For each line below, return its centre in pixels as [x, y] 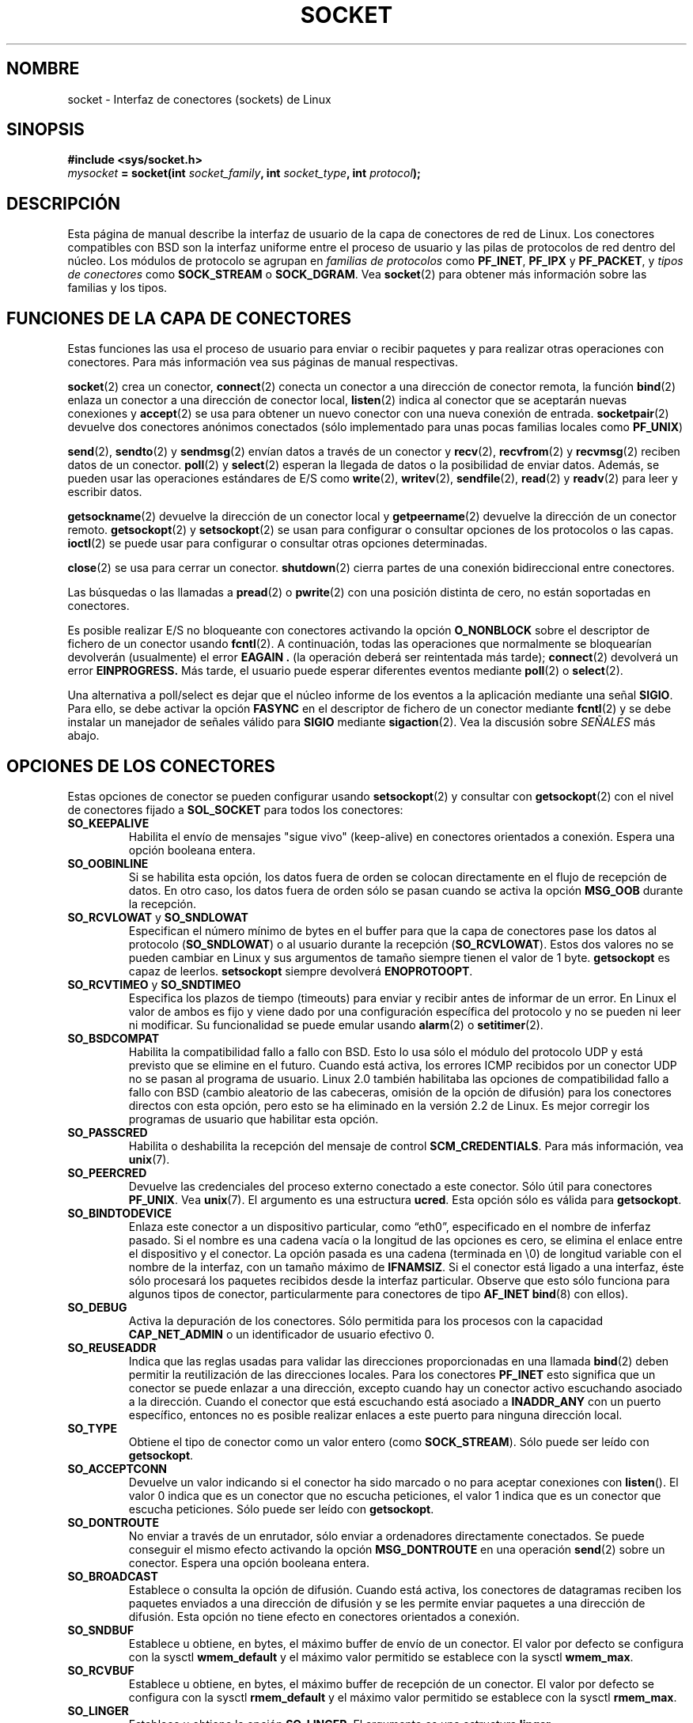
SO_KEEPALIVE [108, 823]
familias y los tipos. [117, 288]
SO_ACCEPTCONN [117, 1468]
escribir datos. [105, 492]
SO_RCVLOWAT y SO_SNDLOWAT [158, 917]
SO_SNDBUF [101, 1630]
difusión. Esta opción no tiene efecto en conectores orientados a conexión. [324, 1616]
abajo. [83, 736]
